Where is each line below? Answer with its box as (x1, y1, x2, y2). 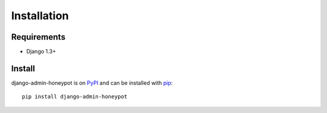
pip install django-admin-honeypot (22, 93, 128, 100)
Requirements (11, 32, 66, 42)
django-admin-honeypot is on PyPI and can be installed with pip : (11, 79, 173, 87)
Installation (11, 9, 69, 22)
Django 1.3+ (26, 48, 56, 55)
